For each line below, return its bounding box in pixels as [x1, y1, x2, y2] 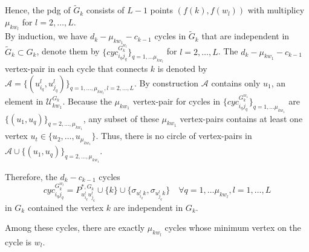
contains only [211, 76, 261, 89]
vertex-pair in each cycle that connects [5, 62, 148, 74]
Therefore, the [5, 170, 57, 183]
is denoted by [157, 62, 207, 74]
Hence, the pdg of [5, 4, 71, 16]
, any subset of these [83, 112, 159, 124]
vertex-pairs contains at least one [180, 112, 303, 124]
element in [5, 95, 44, 108]
